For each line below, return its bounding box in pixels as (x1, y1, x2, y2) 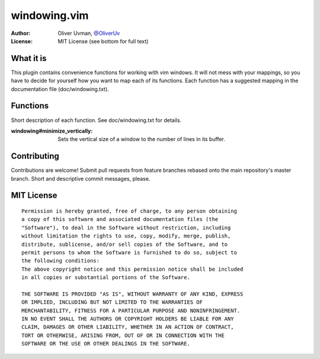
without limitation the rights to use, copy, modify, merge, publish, (21, 233, 231, 239)
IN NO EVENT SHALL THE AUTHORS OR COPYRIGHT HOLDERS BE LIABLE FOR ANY (21, 316, 234, 322)
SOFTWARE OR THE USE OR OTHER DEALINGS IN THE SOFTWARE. (21, 341, 191, 347)
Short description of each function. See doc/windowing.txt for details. (11, 116, 182, 124)
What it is (11, 53, 47, 63)
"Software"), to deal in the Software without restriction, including (21, 224, 231, 231)
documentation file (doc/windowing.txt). (11, 85, 109, 92)
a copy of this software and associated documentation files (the (21, 216, 219, 223)
